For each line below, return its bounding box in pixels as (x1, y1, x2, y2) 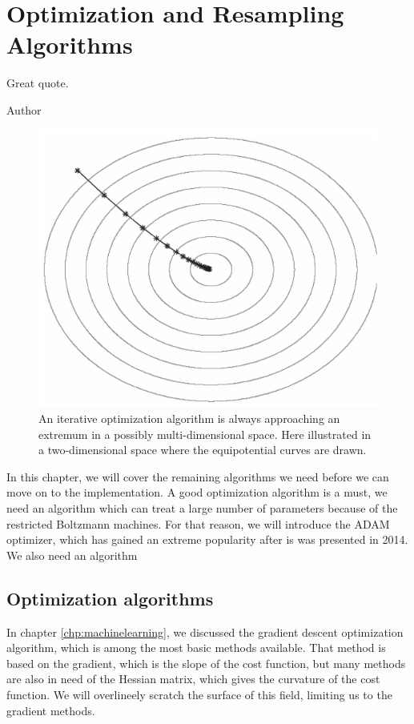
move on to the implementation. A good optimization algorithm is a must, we (6, 484, 388, 501)
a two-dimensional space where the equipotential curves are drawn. (38, 441, 367, 458)
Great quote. (6, 74, 69, 91)
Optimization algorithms (6, 585, 214, 610)
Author (6, 101, 42, 118)
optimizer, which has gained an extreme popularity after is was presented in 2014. (6, 531, 408, 548)
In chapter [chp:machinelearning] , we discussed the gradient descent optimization (6, 623, 404, 640)
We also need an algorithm (6, 546, 138, 563)
